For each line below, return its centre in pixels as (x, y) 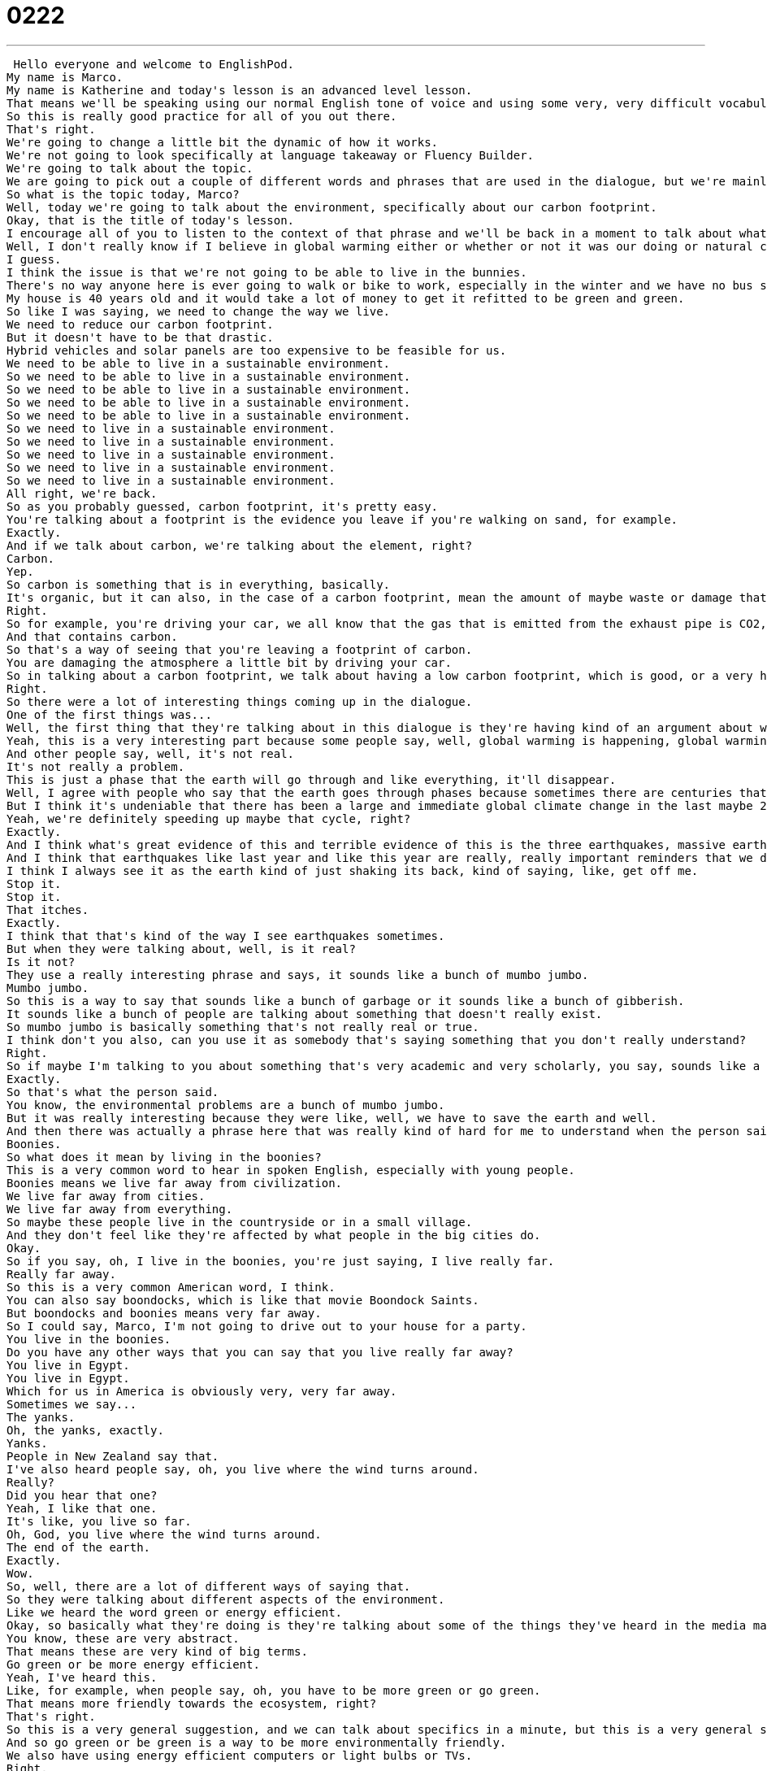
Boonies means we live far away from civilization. (175, 1183)
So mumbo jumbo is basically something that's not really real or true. (243, 1027)
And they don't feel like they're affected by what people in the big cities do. (274, 1235)
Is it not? (41, 962)
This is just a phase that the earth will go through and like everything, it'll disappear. (312, 779)
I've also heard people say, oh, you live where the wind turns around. (243, 1469)
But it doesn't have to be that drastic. (140, 337)
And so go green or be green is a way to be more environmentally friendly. (257, 1742)
